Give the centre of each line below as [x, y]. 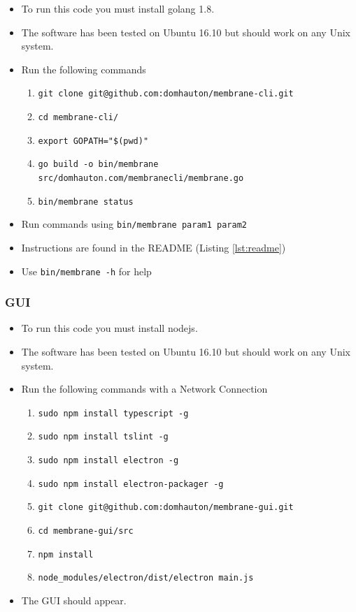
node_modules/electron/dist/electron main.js [146, 578]
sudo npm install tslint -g [103, 437]
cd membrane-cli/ [78, 118]
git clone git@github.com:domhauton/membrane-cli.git [166, 94]
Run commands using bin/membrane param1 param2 [134, 224]
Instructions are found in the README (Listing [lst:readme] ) [154, 247]
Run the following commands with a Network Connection [144, 389]
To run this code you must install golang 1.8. [118, 8]
